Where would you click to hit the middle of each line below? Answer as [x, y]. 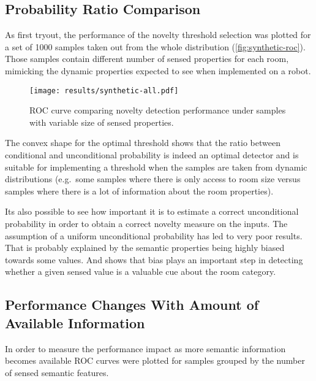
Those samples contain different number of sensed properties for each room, [147, 59]
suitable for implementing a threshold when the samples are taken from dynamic [156, 167]
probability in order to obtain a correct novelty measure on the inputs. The [146, 223]
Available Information [75, 322]
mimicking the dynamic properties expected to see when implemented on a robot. [158, 70]
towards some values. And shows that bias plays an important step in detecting [154, 259]
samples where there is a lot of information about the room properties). [139, 190]
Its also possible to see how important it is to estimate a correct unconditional [152, 211]
